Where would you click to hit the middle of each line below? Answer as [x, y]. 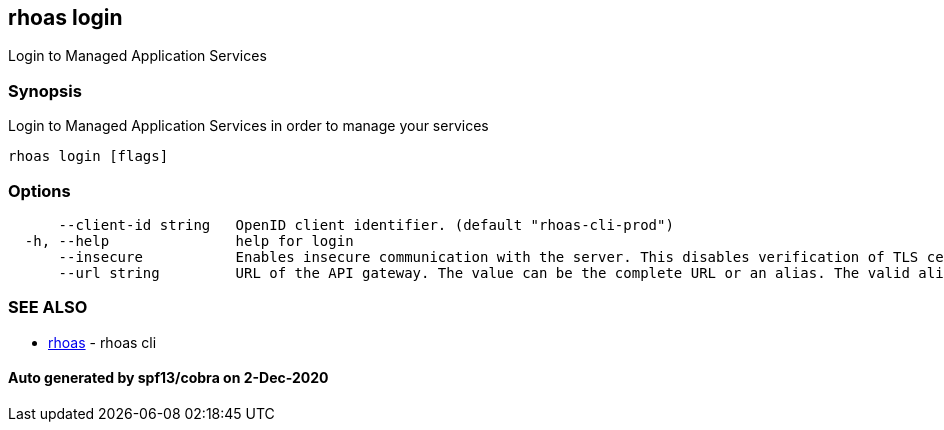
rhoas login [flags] [88, 156]
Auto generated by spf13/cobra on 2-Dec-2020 [168, 378]
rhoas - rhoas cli [102, 342]
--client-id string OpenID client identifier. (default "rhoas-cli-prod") [366, 224]
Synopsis [45, 90]
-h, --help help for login [189, 240]
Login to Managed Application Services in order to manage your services [248, 126]
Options [39, 190]
